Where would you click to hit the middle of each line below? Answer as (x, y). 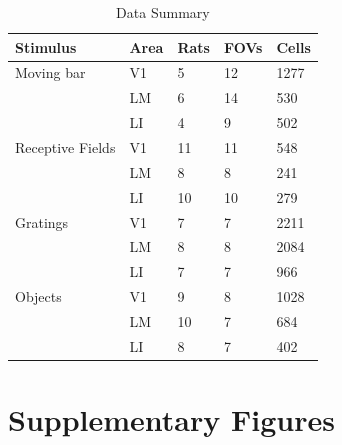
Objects (38, 296)
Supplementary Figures (171, 419)
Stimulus (46, 46)
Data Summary (163, 12)
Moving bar (50, 72)
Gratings (42, 221)
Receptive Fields (65, 146)
